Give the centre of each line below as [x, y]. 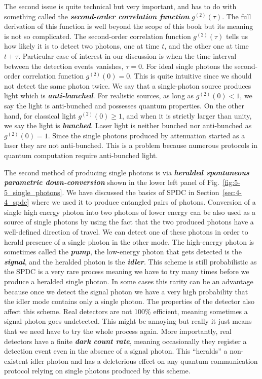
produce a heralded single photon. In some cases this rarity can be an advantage [129, 281]
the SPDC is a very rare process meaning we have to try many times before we [127, 271]
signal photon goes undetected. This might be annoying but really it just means [128, 321]
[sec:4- [232, 192]
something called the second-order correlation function [97, 16]
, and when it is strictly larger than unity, [187, 115]
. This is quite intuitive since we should [191, 76]
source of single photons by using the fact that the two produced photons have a [129, 222]
